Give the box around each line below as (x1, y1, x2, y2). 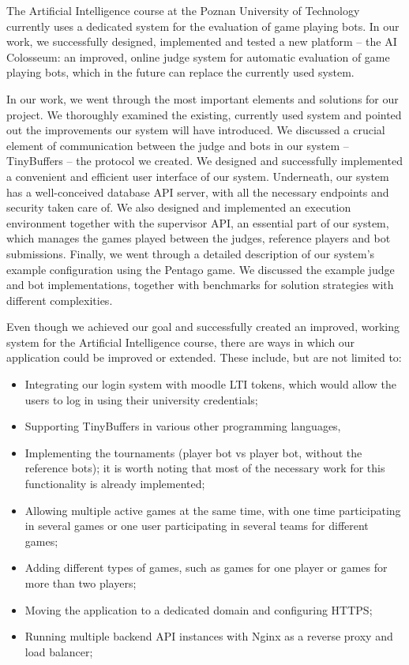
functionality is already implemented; (24, 475, 205, 492)
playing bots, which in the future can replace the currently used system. (6, 64, 355, 81)
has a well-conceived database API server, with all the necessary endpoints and (6, 183, 389, 200)
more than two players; (24, 575, 137, 591)
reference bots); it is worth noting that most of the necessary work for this (24, 460, 385, 476)
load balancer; (24, 643, 93, 659)
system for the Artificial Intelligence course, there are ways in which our (6, 333, 355, 350)
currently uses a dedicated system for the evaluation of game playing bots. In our (6, 17, 400, 34)
